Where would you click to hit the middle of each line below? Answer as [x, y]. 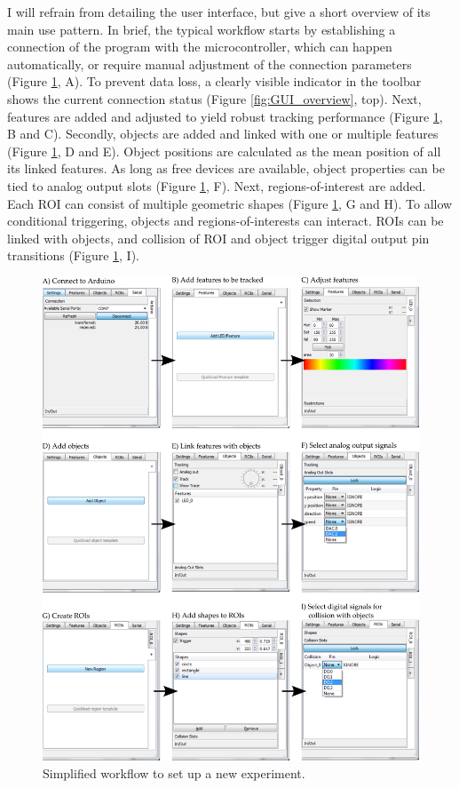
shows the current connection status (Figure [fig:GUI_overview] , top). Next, [214, 98]
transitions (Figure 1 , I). [74, 255]
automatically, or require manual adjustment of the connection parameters [210, 64]
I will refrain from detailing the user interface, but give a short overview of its [219, 12]
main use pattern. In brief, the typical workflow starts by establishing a [202, 29]
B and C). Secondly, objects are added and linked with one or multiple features [223, 134]
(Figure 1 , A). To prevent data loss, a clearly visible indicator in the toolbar [214, 81]
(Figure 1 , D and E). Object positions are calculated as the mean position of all [224, 151]
